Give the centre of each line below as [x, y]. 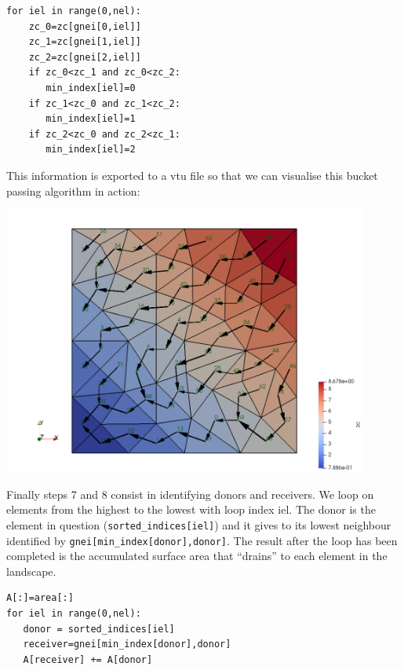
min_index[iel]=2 [91, 150]
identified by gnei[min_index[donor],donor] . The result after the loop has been [202, 540]
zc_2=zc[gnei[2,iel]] [85, 57]
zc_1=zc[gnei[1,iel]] [85, 42]
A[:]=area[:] [40, 598]
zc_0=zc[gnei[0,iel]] [85, 26]
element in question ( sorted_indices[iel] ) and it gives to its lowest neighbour [199, 524]
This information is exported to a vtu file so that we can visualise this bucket [192, 175]
